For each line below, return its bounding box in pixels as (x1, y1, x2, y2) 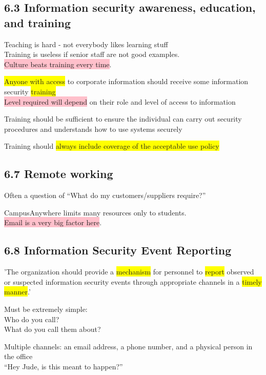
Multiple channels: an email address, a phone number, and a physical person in (4, 341, 253, 351)
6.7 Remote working (4, 166, 113, 182)
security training (4, 86, 56, 96)
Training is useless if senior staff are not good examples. (4, 49, 180, 60)
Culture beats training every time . (4, 58, 112, 69)
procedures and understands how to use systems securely (4, 123, 182, 134)
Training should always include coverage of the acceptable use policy (4, 141, 219, 151)
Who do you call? (4, 313, 59, 324)
